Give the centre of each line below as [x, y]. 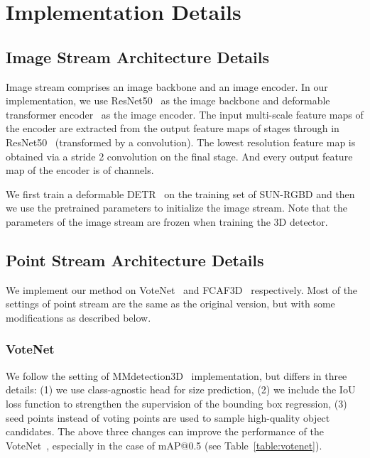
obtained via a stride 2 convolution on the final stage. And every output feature [179, 156]
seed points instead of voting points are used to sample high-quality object [168, 417]
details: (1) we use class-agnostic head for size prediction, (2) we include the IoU [181, 389]
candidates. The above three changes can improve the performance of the [165, 431]
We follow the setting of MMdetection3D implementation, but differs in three [176, 375]
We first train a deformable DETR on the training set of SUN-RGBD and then [180, 193]
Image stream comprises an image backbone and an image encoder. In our [167, 86]
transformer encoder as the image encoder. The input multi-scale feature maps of [185, 114]
